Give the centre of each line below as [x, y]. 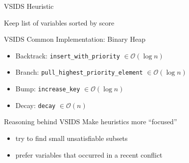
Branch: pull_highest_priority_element [79, 72]
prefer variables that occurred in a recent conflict [89, 154]
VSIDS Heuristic [29, 6]
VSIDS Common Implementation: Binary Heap [75, 39]
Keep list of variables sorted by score [59, 22]
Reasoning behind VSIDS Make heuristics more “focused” [91, 122]
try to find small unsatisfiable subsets [71, 138]
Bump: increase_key [48, 89]
